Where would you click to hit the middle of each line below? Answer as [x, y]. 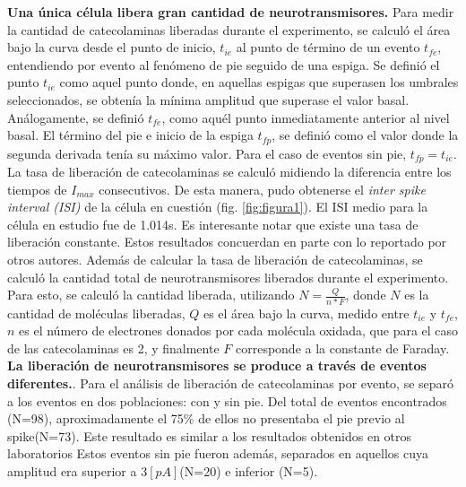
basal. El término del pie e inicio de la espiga [130, 135]
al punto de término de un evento [328, 47]
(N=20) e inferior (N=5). [249, 470]
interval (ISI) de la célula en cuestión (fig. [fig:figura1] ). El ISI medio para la [218, 207]
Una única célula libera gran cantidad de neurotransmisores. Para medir [231, 12]
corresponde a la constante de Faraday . [342, 348]
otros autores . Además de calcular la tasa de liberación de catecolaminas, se [215, 260]
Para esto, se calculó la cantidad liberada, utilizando [151, 295]
